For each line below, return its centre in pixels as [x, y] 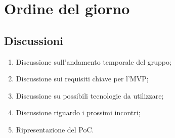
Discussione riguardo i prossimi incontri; [78, 112]
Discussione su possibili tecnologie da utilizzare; [90, 95]
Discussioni [34, 40]
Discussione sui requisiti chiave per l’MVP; [82, 79]
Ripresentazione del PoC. [55, 129]
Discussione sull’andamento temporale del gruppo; [94, 61]
